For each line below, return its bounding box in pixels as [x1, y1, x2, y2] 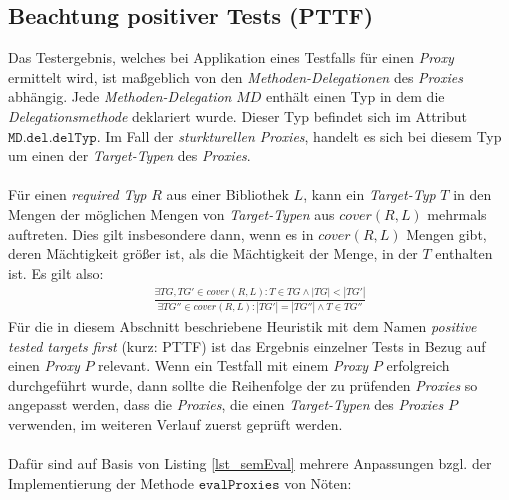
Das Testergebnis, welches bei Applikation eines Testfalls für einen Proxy [8, 47, 454, 68]
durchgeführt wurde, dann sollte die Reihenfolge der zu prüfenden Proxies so [8, 374, 478, 395]
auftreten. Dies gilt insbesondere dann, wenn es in [8, 223, 314, 244]
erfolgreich [386, 355, 450, 376]
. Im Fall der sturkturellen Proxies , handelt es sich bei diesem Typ [96, 125, 502, 146]
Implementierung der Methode [8, 472, 194, 493]
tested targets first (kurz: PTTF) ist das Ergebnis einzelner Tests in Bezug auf [8, 335, 486, 356]
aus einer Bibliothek [166, 184, 289, 205]
